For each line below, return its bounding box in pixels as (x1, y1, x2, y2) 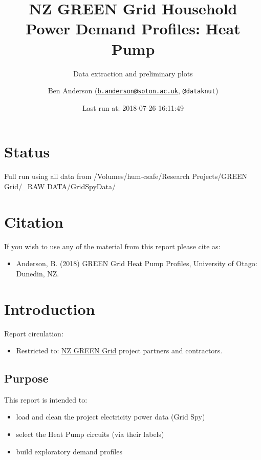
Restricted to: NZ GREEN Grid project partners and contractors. (16, 345, 223, 356)
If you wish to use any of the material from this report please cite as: (4, 241, 221, 251)
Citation (4, 211, 63, 232)
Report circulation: (4, 328, 63, 338)
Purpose (4, 370, 49, 386)
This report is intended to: (4, 394, 88, 405)
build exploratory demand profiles (16, 446, 122, 456)
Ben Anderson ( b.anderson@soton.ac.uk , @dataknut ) (48, 85, 219, 96)
